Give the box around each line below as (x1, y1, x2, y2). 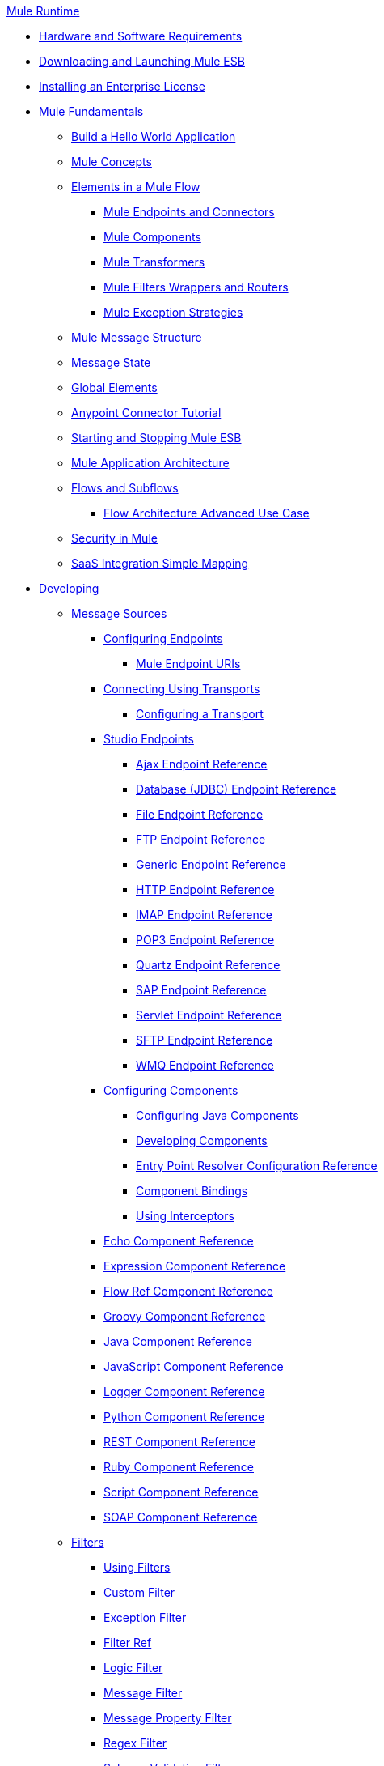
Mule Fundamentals (39, 104, 144, 118)
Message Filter (103, 1686, 183, 1700)
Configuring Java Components (136, 1109, 299, 1122)
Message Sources (71, 606, 167, 620)
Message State (71, 355, 151, 369)
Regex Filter (103, 1736, 167, 1750)
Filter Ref (103, 1636, 152, 1649)
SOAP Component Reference (103, 1510, 258, 1524)
